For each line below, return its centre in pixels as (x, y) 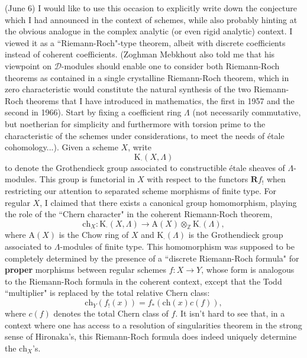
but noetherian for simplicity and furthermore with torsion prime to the (135, 123)
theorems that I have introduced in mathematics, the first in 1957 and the (160, 100)
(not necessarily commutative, (247, 112)
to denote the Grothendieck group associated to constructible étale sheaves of (145, 167)
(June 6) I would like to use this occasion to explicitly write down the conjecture (151, 8)
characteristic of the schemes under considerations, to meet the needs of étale (145, 135)
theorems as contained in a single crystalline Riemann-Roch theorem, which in (147, 77)
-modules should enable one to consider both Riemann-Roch (170, 65)
